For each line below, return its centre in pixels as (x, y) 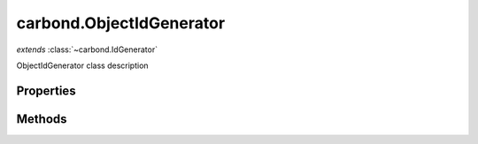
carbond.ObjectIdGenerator (121, 23)
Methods (42, 119)
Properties (46, 91)
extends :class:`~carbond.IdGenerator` (87, 49)
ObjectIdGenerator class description (83, 65)
